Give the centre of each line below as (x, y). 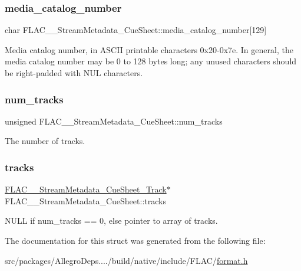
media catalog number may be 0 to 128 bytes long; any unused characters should (151, 61)
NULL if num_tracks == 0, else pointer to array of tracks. (111, 221)
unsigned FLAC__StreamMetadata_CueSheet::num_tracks (114, 121)
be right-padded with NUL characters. (74, 73)
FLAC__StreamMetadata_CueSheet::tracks (85, 200)
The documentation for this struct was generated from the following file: (135, 240)
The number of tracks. (45, 141)
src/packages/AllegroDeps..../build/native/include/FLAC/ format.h (126, 260)
